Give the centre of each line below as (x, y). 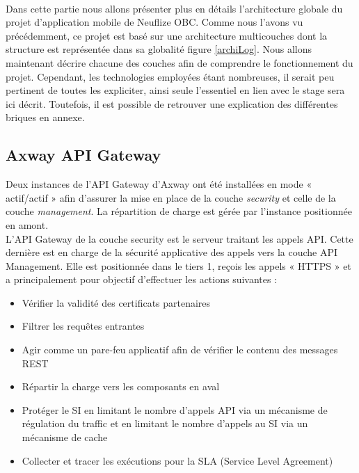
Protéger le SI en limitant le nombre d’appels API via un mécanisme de (175, 409)
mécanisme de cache (65, 437)
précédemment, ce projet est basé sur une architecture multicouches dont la (167, 35)
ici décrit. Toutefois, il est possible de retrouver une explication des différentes (172, 103)
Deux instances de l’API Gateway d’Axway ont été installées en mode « (159, 184)
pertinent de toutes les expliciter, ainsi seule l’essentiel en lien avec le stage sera (175, 90)
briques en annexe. (45, 117)
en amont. (27, 224)
